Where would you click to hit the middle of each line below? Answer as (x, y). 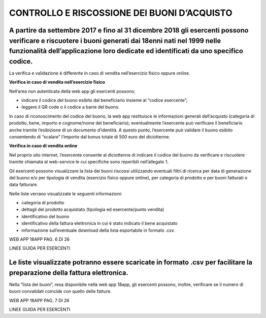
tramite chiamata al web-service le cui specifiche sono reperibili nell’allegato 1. (89, 162)
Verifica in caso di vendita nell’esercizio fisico (57, 82)
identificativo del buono (45, 216)
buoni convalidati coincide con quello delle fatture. (60, 291)
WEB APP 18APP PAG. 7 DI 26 (39, 300)
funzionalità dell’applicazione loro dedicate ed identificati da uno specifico (126, 51)
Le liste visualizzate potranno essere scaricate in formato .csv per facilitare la (131, 263)
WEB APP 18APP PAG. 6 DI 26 (39, 239)
